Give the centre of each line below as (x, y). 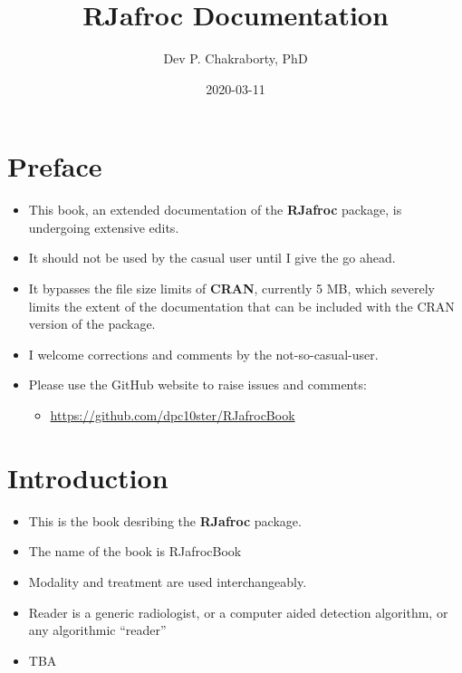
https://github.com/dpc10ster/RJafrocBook (173, 415)
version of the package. (92, 324)
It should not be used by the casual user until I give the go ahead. (212, 258)
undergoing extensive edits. (104, 227)
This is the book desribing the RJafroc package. (165, 520)
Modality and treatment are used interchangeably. (168, 581)
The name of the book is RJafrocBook (135, 551)
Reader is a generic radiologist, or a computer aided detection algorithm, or (238, 612)
